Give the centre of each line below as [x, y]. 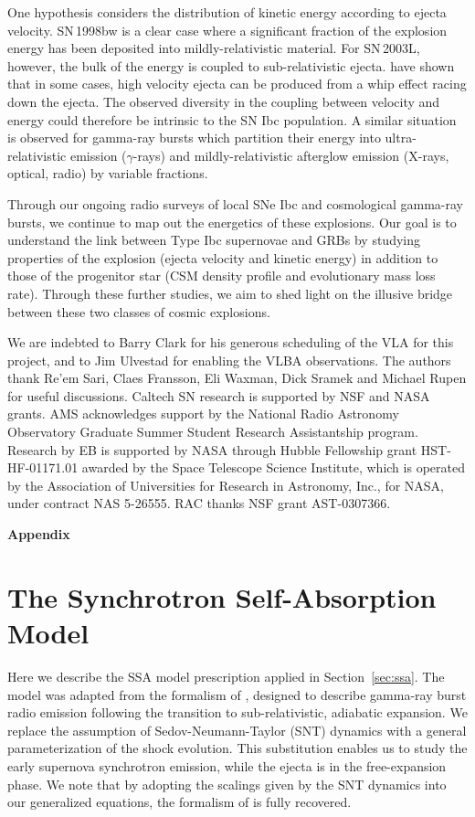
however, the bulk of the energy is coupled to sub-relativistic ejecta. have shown [231, 65]
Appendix [39, 534]
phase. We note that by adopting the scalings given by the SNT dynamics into [227, 784]
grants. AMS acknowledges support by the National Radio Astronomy [203, 414]
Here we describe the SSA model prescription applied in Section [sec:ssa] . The [226, 676]
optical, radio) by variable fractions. [108, 173]
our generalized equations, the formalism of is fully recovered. [179, 802]
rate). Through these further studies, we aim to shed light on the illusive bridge [230, 293]
